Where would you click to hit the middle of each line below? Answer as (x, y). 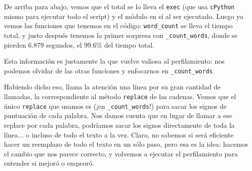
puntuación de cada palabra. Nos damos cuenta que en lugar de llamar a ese (118, 115)
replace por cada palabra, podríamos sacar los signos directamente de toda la (119, 125)
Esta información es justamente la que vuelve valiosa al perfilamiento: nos (114, 61)
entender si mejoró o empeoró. (49, 163)
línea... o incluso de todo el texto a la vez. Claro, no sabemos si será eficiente (119, 134)
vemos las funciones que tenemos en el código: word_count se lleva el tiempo (118, 26)
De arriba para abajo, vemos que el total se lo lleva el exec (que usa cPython (119, 6)
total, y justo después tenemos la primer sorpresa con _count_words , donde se (121, 35)
